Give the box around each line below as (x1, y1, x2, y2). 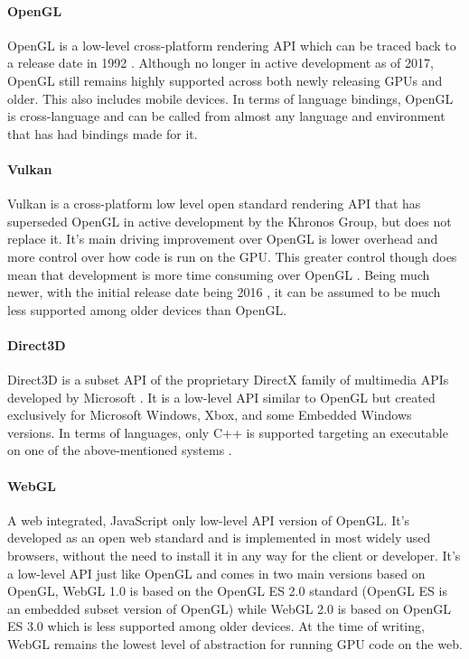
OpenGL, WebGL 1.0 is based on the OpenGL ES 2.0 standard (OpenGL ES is (7, 581, 447, 600)
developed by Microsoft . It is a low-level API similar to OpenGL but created (7, 387, 436, 406)
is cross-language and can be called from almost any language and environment (7, 107, 446, 125)
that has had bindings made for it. (7, 124, 198, 143)
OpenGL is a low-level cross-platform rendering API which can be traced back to (7, 35, 456, 54)
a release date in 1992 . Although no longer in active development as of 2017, (7, 53, 434, 72)
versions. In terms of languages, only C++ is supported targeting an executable (7, 422, 448, 441)
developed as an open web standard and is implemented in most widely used (7, 528, 431, 547)
